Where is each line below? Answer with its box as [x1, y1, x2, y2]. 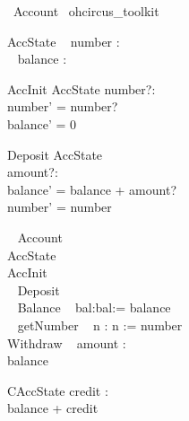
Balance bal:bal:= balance [17, 298, 171, 317]
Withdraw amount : [7, 333, 126, 352]
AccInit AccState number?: [7, 79, 156, 98]
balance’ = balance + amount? [7, 180, 176, 198]
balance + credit [7, 399, 99, 417]
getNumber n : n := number [17, 315, 183, 334]
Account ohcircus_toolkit [13, 2, 159, 20]
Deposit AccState [7, 145, 103, 163]
